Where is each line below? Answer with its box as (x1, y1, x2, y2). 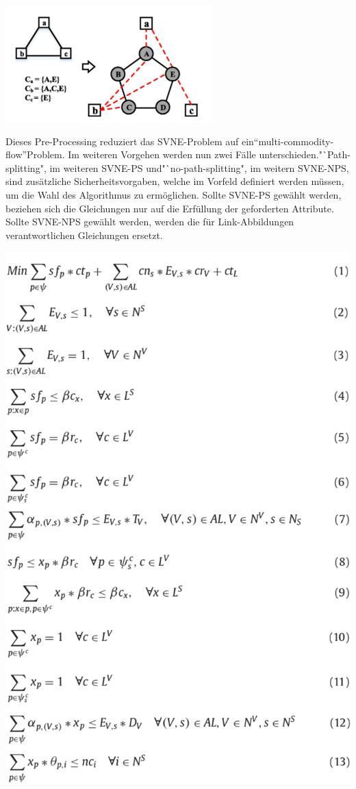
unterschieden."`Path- (259, 147, 351, 162)
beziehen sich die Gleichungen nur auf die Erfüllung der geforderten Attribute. (5, 201, 334, 215)
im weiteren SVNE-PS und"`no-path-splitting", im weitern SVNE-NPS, (49, 160, 349, 175)
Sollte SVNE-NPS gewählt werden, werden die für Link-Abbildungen (5, 214, 294, 229)
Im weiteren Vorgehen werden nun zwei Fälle (68, 147, 256, 162)
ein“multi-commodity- (241, 134, 334, 148)
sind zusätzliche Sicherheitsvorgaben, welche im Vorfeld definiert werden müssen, (5, 174, 344, 188)
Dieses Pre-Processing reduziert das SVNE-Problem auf (5, 134, 239, 148)
